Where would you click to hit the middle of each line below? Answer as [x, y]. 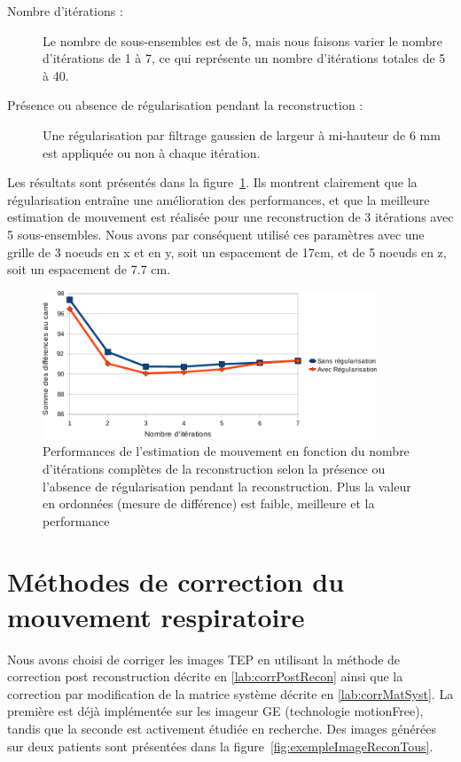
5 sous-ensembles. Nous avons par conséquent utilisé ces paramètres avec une [216, 234]
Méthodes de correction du [176, 581]
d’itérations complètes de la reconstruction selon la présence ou [214, 468]
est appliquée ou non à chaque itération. [152, 152]
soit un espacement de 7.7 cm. [89, 269]
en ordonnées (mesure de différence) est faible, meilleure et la [209, 503]
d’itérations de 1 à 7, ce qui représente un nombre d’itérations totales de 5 [244, 58]
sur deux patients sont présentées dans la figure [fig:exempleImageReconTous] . [220, 746]
